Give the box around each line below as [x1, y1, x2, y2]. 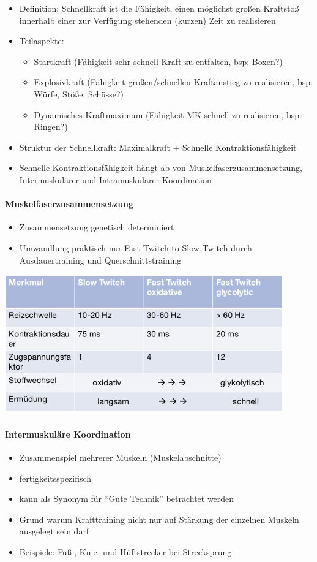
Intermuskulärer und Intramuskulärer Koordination [19, 173, 212, 186]
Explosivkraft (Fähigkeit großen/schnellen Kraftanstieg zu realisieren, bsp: [34, 75, 313, 88]
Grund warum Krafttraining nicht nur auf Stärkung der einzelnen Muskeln [19, 512, 299, 525]
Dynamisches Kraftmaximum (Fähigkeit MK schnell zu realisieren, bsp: [34, 108, 302, 121]
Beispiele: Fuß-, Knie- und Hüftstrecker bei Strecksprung [19, 545, 232, 558]
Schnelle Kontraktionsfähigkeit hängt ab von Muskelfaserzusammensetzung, [19, 161, 302, 174]
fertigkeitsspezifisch [19, 471, 92, 484]
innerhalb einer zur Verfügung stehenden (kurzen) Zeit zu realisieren [19, 13, 276, 26]
